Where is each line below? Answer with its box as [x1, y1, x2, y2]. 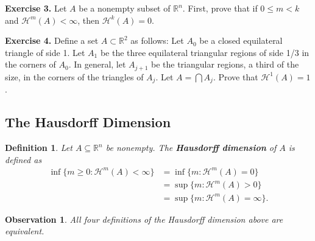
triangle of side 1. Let [5, 46, 85, 58]
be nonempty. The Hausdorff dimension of [105, 141, 277, 154]
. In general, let [68, 58, 126, 71]
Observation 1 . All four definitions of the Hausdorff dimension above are [5, 212, 283, 225]
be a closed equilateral [199, 34, 283, 47]
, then [77, 13, 99, 26]
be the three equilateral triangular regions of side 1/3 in [100, 46, 310, 58]
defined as [5, 153, 42, 166]
